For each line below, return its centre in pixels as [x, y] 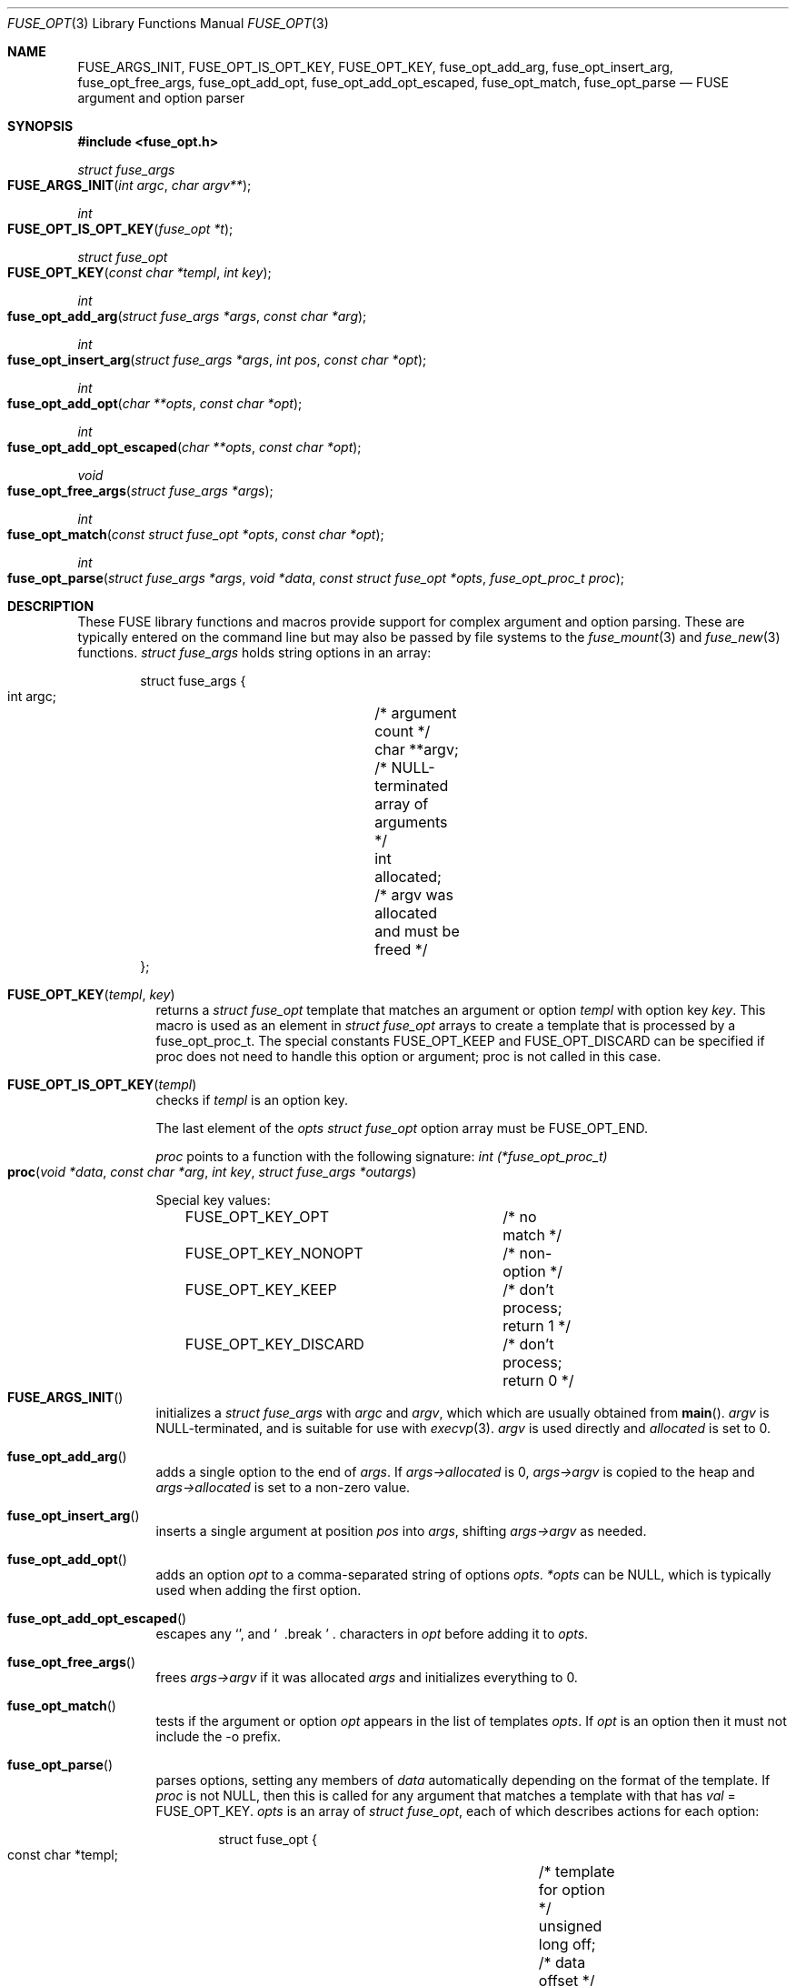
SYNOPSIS [40, 126]
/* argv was [414, 895]
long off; [567, 1944]
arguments [411, 822]
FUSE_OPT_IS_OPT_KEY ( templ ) [102, 1084]
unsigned [570, 1926]
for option [572, 1890]
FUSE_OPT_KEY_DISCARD [274, 1344]
